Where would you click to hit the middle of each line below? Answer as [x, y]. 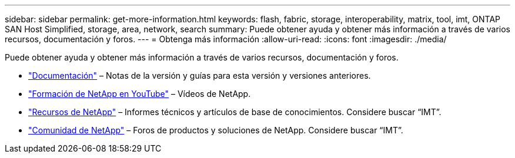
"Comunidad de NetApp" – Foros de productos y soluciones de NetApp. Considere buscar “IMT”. [216, 130]
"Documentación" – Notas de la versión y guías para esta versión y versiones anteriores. [200, 75]
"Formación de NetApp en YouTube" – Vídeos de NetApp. [140, 94]
